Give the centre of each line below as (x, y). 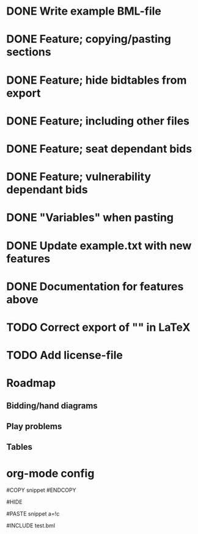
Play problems (34, 426)
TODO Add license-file (65, 355)
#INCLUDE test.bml (31, 525)
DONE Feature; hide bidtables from (97, 80)
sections (29, 52)
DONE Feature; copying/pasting (89, 39)
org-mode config (50, 473)
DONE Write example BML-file (84, 11)
